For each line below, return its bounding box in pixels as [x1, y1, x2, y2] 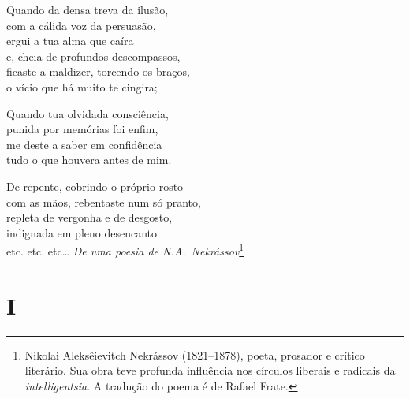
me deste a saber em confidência [6, 136, 162, 152]
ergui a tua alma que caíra [6, 32, 134, 49]
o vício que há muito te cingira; [6, 78, 158, 95]
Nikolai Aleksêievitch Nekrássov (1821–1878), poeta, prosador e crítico [24, 346, 365, 363]
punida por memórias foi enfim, [6, 121, 158, 137]
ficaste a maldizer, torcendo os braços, [6, 63, 190, 80]
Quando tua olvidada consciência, [6, 105, 169, 121]
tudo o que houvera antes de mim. [6, 151, 172, 168]
